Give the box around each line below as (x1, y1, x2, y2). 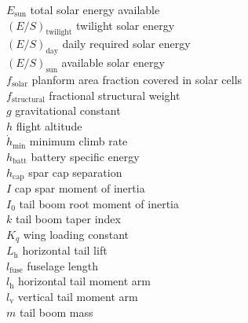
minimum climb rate (29, 133, 128, 149)
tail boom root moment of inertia (19, 195, 179, 211)
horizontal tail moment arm (18, 273, 151, 289)
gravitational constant (15, 102, 121, 119)
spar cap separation (28, 163, 122, 180)
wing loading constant (23, 226, 129, 242)
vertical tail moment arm (17, 288, 138, 305)
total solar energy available (30, 2, 160, 17)
